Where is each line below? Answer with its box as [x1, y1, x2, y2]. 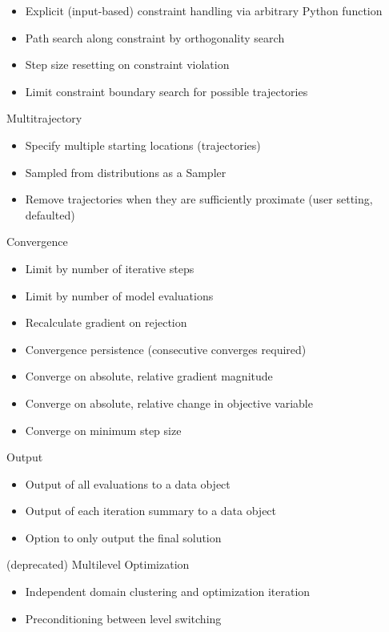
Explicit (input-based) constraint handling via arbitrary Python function [25, 2, 383, 18]
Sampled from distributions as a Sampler [25, 163, 227, 180]
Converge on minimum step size [25, 421, 182, 438]
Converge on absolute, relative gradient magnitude [25, 368, 273, 384]
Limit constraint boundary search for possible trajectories [25, 83, 308, 99]
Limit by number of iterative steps [25, 260, 194, 276]
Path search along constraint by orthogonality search [25, 29, 285, 46]
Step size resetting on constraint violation [25, 56, 230, 73]
